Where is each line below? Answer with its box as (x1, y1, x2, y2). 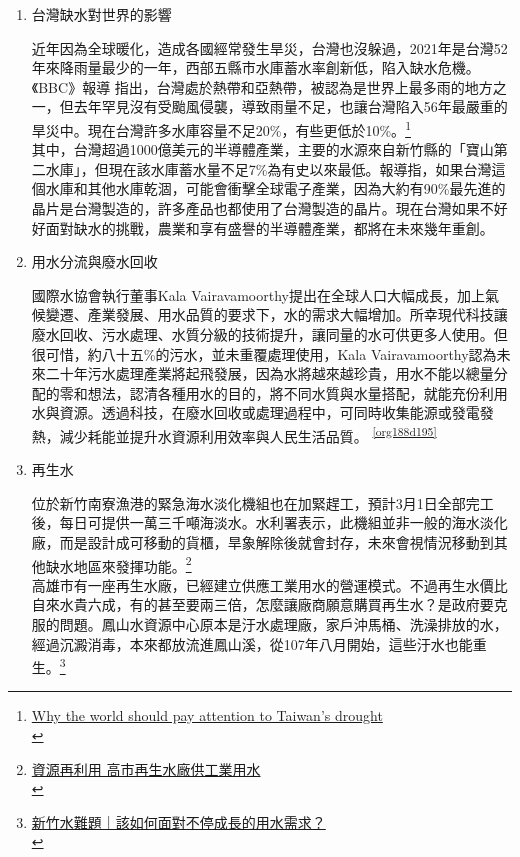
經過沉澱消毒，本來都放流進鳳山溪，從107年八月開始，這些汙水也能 (31, 633, 473, 654)
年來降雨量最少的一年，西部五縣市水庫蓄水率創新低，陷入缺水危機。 (31, 57, 480, 78)
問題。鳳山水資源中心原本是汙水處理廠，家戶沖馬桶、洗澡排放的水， (59, 614, 508, 634)
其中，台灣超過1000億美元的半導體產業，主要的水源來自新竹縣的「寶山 (31, 139, 494, 160)
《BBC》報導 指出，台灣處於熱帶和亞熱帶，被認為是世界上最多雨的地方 (31, 76, 493, 97)
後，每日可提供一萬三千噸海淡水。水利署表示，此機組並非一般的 (31, 512, 452, 533)
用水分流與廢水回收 (31, 251, 158, 272)
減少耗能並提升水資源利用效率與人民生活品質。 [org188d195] (59, 422, 437, 446)
